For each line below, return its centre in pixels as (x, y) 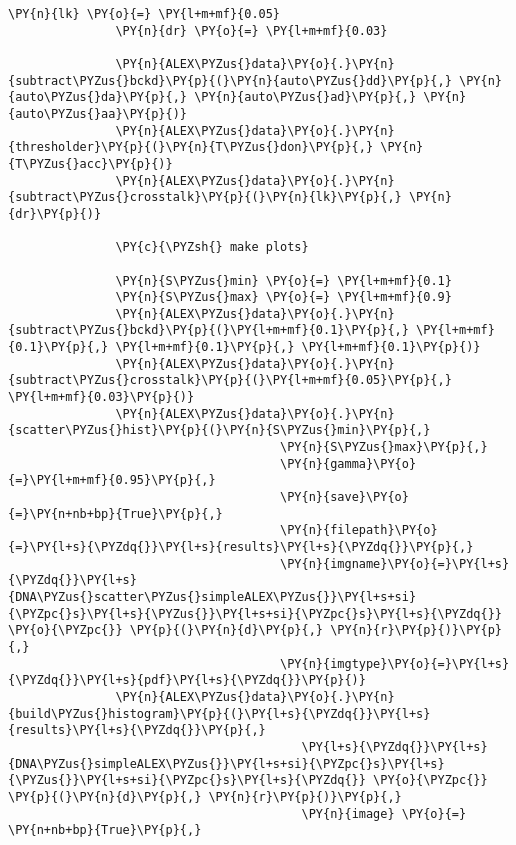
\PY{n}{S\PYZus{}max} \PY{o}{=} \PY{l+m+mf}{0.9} (283, 297)
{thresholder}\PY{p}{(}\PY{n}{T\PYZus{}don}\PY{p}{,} (191, 147)
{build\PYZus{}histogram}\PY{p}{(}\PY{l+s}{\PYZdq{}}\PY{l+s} (219, 713)
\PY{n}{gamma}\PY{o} (348, 463)
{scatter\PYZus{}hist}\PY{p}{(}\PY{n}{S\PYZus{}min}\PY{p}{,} (219, 430)
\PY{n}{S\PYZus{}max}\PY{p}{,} (384, 447)
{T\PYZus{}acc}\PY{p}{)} (90, 163)
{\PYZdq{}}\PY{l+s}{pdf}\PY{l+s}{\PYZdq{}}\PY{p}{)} (187, 680)
